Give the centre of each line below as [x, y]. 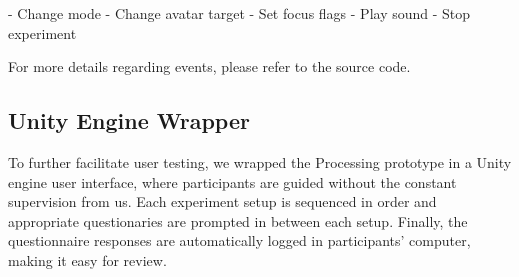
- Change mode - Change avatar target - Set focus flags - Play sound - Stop [239, 13]
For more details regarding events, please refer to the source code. [209, 66]
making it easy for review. [87, 259]
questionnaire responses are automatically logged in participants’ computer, [239, 240]
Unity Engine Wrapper [129, 120]
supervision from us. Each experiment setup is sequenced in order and [222, 201]
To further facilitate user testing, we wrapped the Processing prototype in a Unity [260, 161]
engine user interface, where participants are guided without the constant [232, 181]
